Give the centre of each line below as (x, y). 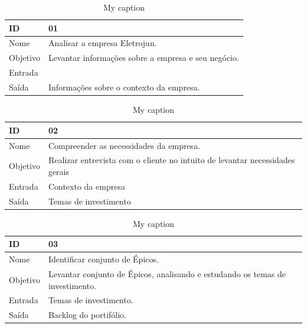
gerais (59, 171)
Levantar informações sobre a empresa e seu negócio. (143, 58)
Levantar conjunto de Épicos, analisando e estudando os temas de (167, 274)
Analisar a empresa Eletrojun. (102, 43)
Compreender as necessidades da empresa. (124, 145)
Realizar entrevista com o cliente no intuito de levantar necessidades (172, 160)
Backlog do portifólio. (87, 315)
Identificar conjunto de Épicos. (103, 259)
